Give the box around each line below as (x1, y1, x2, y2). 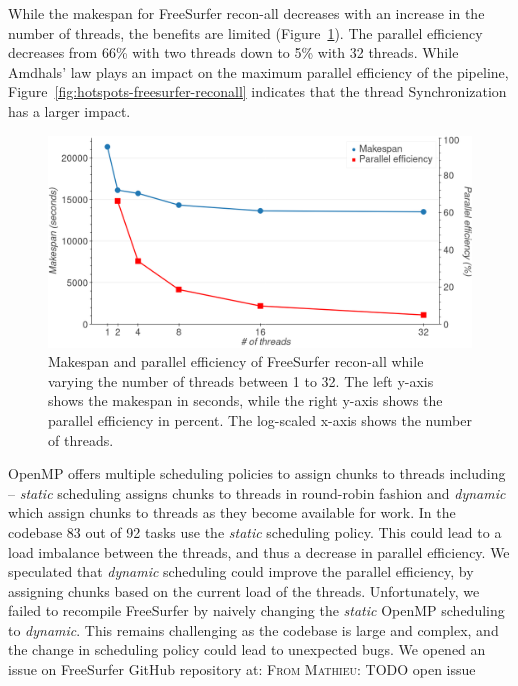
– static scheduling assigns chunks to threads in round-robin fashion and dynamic (8, 482, 506, 503)
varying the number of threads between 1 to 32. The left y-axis (48, 370, 434, 391)
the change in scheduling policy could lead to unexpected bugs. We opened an (8, 639, 486, 660)
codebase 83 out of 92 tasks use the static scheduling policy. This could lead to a (8, 521, 502, 542)
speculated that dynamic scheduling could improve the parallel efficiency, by (8, 561, 474, 582)
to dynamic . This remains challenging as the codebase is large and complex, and (8, 619, 499, 640)
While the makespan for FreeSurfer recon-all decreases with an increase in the (8, 3, 485, 23)
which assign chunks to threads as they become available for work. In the (8, 502, 456, 523)
